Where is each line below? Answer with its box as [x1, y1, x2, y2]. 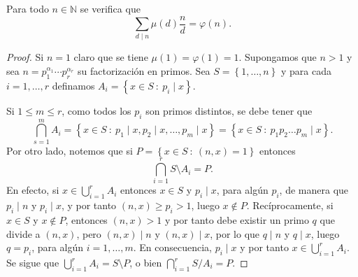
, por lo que [210, 226, 260, 241]
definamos [52, 78, 95, 92]
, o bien [129, 255, 162, 269]
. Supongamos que [238, 50, 317, 64]
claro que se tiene [73, 50, 148, 64]
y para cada [281, 63, 332, 78]
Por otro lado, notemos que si [6, 143, 133, 157]
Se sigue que [6, 255, 59, 269]
